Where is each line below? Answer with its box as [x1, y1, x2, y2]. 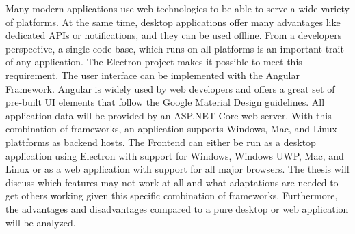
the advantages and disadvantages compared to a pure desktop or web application [5, 201, 349, 216]
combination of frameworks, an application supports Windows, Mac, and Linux [5, 121, 337, 136]
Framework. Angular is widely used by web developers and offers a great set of [5, 81, 335, 96]
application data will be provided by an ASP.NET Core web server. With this [5, 108, 332, 122]
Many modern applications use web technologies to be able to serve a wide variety [5, 1, 350, 15]
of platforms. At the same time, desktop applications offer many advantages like [5, 14, 341, 29]
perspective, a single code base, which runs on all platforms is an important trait [5, 41, 344, 55]
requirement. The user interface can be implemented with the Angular [5, 68, 300, 82]
